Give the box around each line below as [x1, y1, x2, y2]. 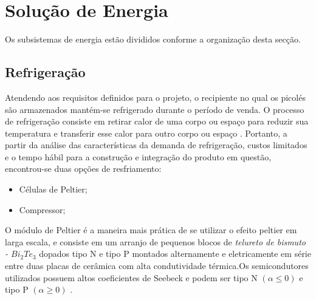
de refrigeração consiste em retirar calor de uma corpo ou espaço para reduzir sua [5, 115, 309, 128]
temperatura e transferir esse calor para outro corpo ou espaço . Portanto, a [5, 126, 287, 139]
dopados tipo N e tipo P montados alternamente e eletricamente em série [39, 247, 311, 260]
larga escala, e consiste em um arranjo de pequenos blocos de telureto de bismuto [5, 235, 306, 248]
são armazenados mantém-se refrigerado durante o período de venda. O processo [5, 103, 304, 115]
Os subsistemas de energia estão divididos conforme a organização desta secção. [5, 33, 301, 46]
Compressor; [19, 203, 66, 216]
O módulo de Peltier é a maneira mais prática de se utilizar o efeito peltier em [5, 223, 297, 236]
